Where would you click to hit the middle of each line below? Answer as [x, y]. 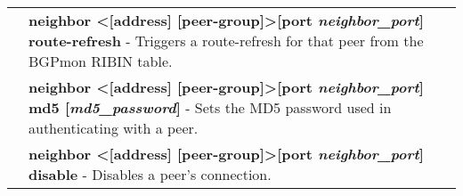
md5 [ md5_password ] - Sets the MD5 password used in [210, 107]
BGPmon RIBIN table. [101, 61]
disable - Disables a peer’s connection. [150, 174]
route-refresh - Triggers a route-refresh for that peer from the [226, 41]
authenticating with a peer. [114, 128]
